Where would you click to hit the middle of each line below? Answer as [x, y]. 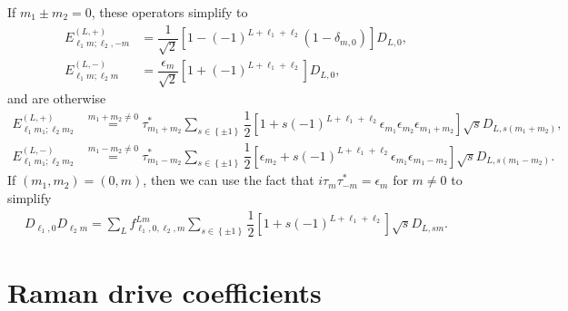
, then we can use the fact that [229, 180]
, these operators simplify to [169, 12]
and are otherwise [57, 98]
